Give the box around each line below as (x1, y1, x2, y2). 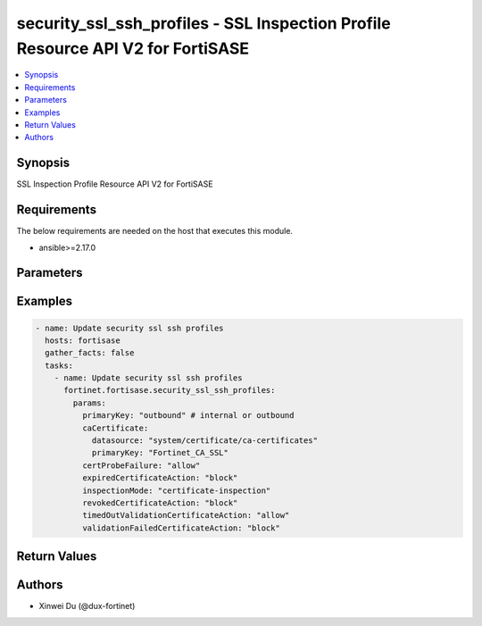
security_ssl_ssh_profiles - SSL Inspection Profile (16, 13, 392, 33)
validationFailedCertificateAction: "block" (81, 522, 280, 533)
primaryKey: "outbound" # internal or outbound (81, 411, 295, 421)
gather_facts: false (45, 348, 135, 358)
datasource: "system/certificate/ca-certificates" (91, 436, 319, 446)
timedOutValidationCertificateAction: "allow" (81, 510, 290, 521)
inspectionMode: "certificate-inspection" (81, 485, 271, 496)
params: (72, 397, 107, 408)
